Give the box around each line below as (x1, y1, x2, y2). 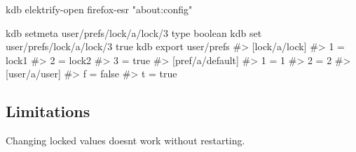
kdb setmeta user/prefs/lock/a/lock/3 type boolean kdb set (6, 25, 262, 40)
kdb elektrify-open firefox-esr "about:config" (6, 2, 193, 16)
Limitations (6, 100, 90, 122)
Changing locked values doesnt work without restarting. (6, 133, 245, 148)
